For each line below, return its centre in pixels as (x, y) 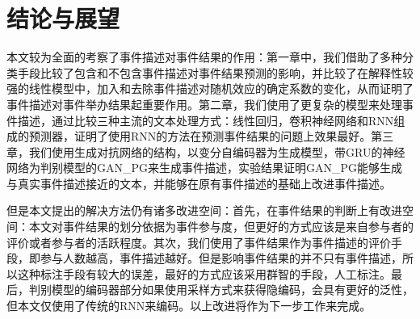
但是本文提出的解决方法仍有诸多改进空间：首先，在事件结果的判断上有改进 (204, 210)
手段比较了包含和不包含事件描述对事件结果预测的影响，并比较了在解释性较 (215, 72)
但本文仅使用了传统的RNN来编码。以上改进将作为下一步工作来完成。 (189, 306)
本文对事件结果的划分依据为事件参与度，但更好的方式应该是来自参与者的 (221, 227)
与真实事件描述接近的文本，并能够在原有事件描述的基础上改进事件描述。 (199, 183)
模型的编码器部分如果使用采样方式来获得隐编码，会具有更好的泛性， (232, 290)
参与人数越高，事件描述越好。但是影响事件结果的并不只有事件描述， (221, 258)
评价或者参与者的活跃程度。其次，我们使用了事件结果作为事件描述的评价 (199, 242)
